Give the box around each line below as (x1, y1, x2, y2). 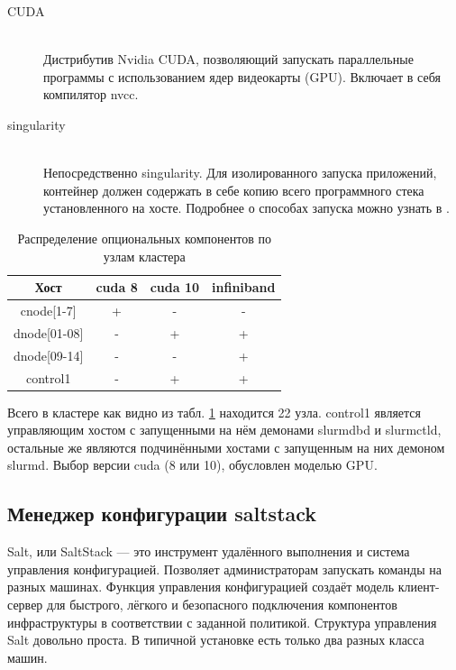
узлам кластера (103, 246, 186, 265)
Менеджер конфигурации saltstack (7, 500, 317, 528)
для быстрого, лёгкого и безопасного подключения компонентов (47, 594, 397, 613)
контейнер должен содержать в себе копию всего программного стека (43, 180, 424, 199)
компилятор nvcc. (43, 85, 139, 104)
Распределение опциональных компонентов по (17, 228, 271, 247)
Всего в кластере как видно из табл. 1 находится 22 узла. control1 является (7, 402, 421, 421)
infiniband (212, 278, 276, 297)
